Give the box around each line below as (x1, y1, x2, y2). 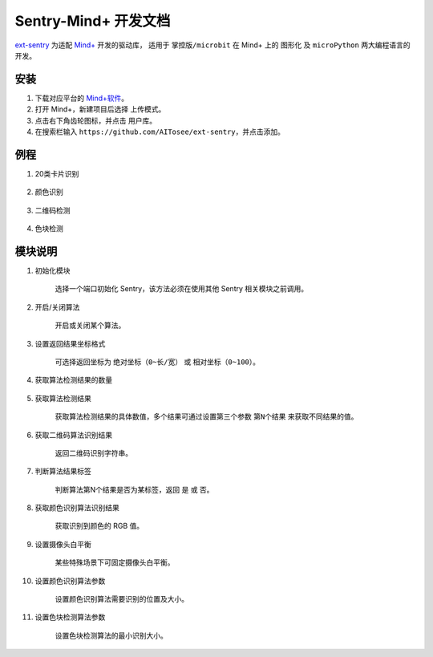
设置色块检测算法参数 (34, 612, 106, 622)
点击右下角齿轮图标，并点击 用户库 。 (34, 116, 156, 125)
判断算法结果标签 (34, 466, 91, 477)
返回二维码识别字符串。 (55, 448, 132, 457)
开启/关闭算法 (34, 302, 80, 312)
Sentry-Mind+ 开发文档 (14, 12, 171, 30)
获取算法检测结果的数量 (34, 375, 112, 385)
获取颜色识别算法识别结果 (34, 503, 119, 513)
